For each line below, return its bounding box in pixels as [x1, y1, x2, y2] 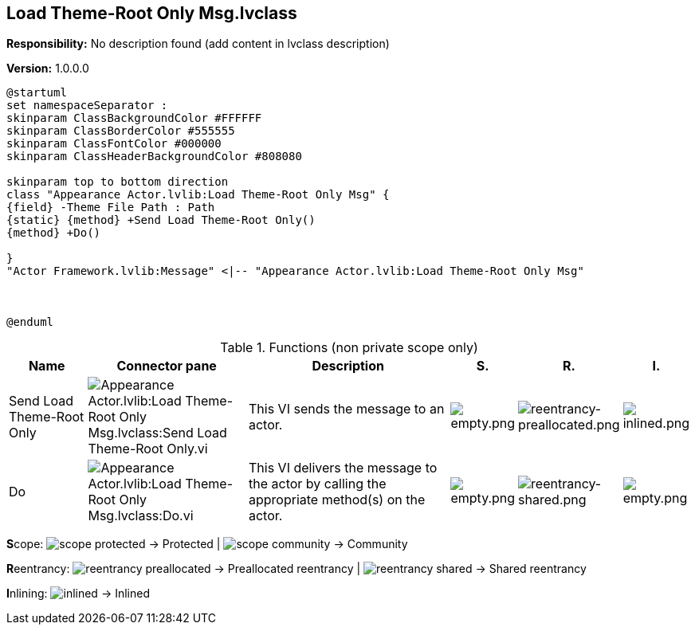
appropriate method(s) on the [248, 492, 426, 508]
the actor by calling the [248, 476, 387, 492]
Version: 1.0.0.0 [6, 61, 89, 76]
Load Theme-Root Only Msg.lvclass [6, 3, 297, 23]
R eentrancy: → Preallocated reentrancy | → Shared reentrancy [6, 562, 587, 576]
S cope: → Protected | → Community [6, 537, 408, 551]
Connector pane [116, 358, 217, 374]
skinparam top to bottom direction [6, 175, 229, 189]
